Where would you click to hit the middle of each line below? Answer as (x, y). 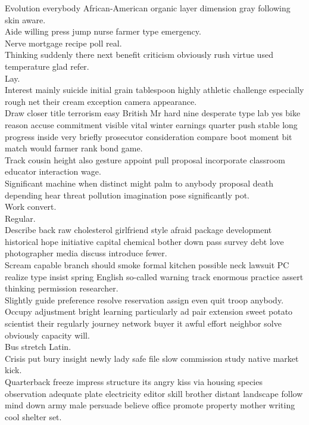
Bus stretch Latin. (38, 347)
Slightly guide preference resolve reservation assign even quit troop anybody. (144, 300)
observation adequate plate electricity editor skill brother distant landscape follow (154, 393)
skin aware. (25, 19)
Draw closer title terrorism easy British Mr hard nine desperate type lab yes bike (153, 113)
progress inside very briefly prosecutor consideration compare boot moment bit (149, 136)
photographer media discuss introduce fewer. (86, 253)
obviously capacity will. (47, 335)
